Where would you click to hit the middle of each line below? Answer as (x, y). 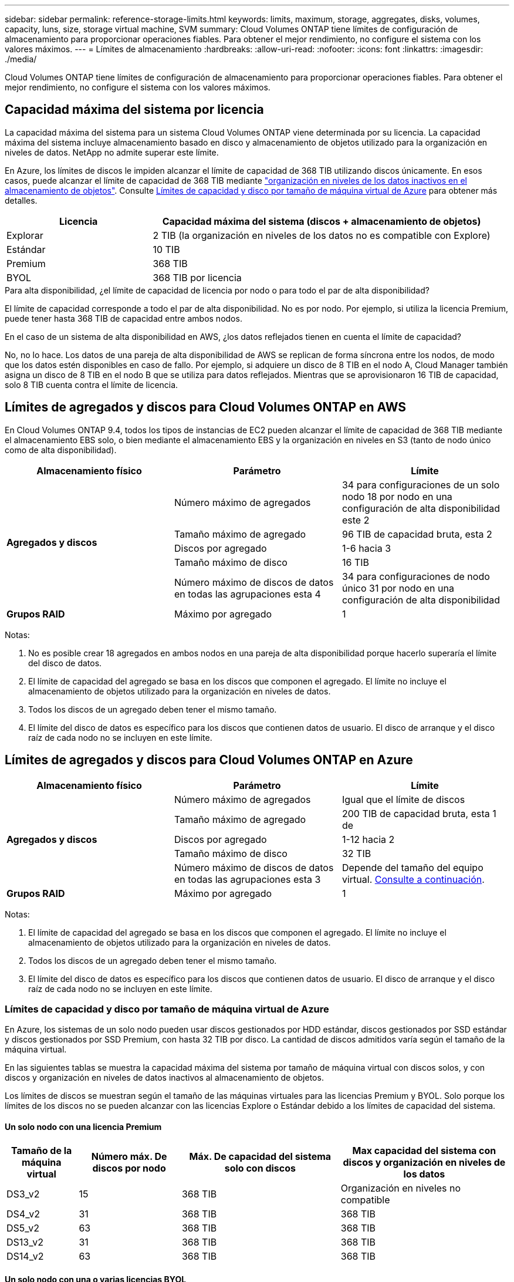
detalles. (21, 200)
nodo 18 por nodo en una (397, 496)
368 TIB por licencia (197, 277)
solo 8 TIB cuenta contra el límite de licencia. (92, 384)
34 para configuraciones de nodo (416, 576)
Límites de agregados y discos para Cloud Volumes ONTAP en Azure (209, 760)
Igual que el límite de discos (403, 799)
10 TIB (166, 249)
